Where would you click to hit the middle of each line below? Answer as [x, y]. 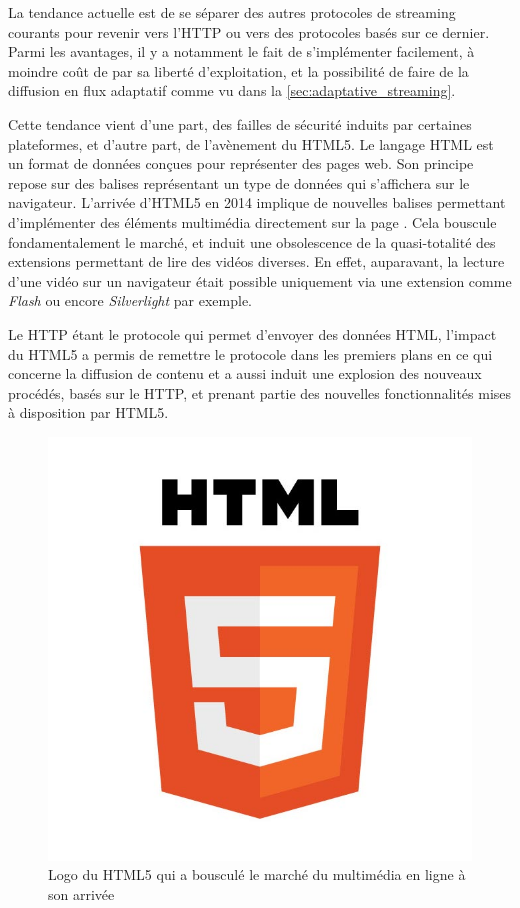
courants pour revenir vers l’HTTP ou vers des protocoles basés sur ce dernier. [249, 31]
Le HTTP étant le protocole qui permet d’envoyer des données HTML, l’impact [252, 333]
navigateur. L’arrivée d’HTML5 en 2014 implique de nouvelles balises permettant [257, 202]
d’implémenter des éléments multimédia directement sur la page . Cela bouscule [252, 221]
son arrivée [81, 894]
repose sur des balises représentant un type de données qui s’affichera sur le [239, 182]
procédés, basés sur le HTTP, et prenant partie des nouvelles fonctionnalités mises [260, 392]
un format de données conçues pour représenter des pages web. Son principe [241, 163]
